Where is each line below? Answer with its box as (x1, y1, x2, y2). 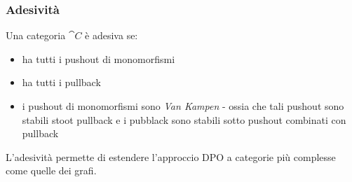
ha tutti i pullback (22, 75, 101, 90)
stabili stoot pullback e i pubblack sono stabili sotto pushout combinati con (22, 112, 346, 127)
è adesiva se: (85, 28, 138, 43)
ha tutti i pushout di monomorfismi (22, 51, 175, 66)
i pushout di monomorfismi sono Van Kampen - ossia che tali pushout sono (22, 99, 344, 113)
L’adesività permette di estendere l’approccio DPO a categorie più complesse (6, 149, 336, 164)
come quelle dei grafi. (6, 163, 97, 178)
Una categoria (6, 28, 66, 43)
